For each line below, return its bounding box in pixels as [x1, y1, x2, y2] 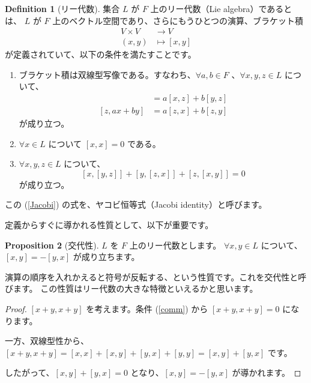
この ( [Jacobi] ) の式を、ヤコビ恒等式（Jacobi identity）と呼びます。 [5, 198, 267, 211]
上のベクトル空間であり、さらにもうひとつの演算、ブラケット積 [52, 14, 304, 26]
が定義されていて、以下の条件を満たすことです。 [5, 48, 196, 61]
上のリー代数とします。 [129, 238, 222, 251]
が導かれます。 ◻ [232, 366, 301, 379]
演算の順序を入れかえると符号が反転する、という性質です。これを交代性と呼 [5, 270, 307, 283]
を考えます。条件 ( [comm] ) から [86, 303, 208, 315]
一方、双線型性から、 [5, 334, 89, 347]
